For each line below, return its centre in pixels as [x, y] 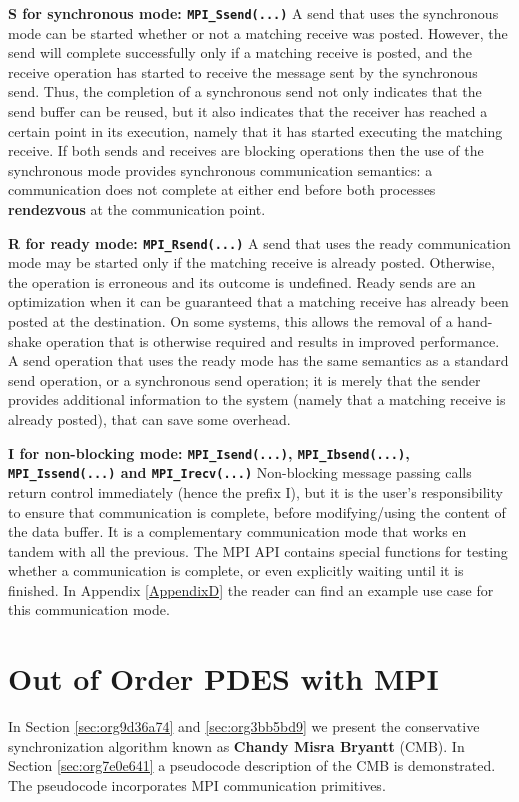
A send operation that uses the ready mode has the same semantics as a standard [258, 360]
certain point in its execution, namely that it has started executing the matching [255, 130]
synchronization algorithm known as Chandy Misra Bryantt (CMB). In [236, 745]
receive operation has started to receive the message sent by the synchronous [243, 71]
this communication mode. [89, 609]
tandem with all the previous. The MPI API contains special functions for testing [258, 550]
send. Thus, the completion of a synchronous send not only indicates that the [245, 91]
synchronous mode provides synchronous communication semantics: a [220, 169]
